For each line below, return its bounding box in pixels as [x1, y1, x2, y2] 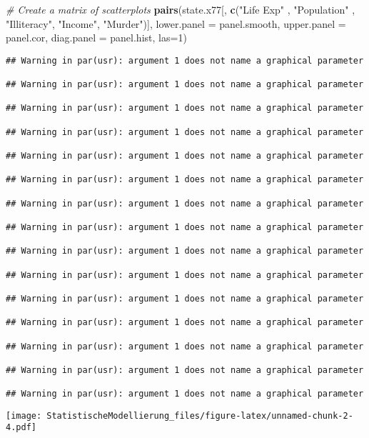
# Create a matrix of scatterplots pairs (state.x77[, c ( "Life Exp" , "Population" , [6, 2, 355, 16]
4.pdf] [6, 422, 36, 433]
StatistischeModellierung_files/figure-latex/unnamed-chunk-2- [46, 410, 353, 421]
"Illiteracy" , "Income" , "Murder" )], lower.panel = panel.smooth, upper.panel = [6, 16, 346, 31]
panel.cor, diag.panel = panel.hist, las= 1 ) [6, 30, 187, 45]
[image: [6, 410, 42, 421]
